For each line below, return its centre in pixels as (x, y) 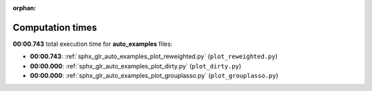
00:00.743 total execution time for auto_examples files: (93, 44)
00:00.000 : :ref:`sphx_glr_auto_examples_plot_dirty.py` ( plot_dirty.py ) (136, 66)
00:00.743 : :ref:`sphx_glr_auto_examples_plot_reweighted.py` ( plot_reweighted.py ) (154, 56)
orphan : (24, 8)
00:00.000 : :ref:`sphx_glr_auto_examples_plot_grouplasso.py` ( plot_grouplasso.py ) (154, 76)
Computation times (55, 27)
